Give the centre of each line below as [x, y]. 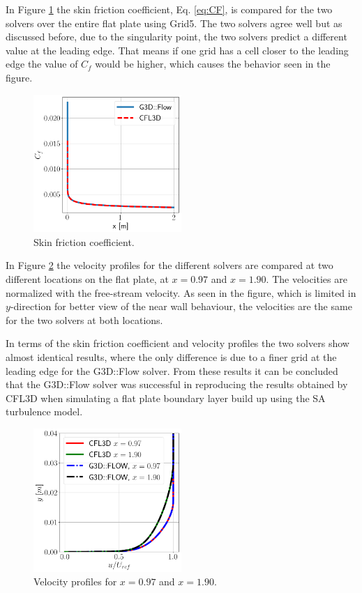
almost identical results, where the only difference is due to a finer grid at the [171, 357]
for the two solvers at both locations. [84, 319]
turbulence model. [44, 411]
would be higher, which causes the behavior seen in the [213, 64]
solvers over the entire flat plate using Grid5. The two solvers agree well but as [174, 23]
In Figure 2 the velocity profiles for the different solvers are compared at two [169, 265]
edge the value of [42, 64]
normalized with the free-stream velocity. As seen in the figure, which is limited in [181, 292]
